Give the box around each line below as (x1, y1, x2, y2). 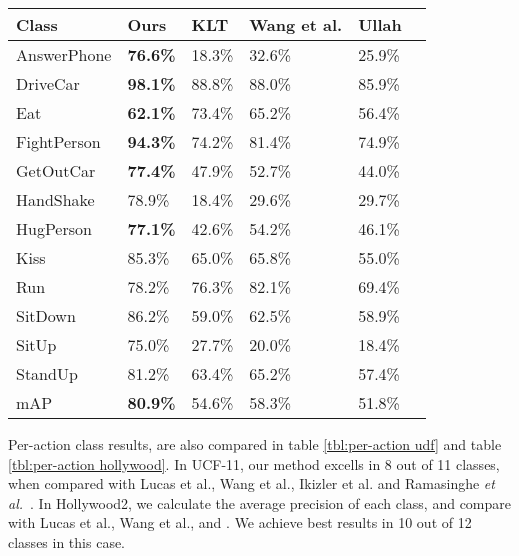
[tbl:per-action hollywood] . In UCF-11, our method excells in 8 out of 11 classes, (8, 453, 500, 474)
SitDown (16, 304, 76, 327)
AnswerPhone (16, 43, 112, 66)
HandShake (16, 188, 95, 211)
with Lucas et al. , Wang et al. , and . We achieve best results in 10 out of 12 (8, 512, 472, 533)
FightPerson (16, 130, 101, 153)
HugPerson (16, 217, 92, 240)
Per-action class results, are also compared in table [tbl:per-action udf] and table (8, 434, 502, 454)
